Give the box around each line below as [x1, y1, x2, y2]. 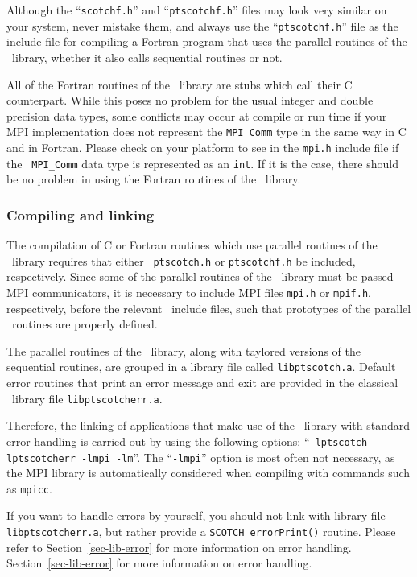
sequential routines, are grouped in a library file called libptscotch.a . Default [6, 358, 396, 375]
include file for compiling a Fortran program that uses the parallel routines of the [6, 33, 407, 50]
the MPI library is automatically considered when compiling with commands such [6, 464, 411, 481]
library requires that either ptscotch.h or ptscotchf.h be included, [11, 252, 356, 269]
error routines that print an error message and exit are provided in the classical [6, 374, 398, 390]
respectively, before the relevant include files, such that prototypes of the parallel [6, 299, 411, 316]
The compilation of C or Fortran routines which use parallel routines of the [6, 237, 378, 253]
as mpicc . [6, 480, 52, 497]
